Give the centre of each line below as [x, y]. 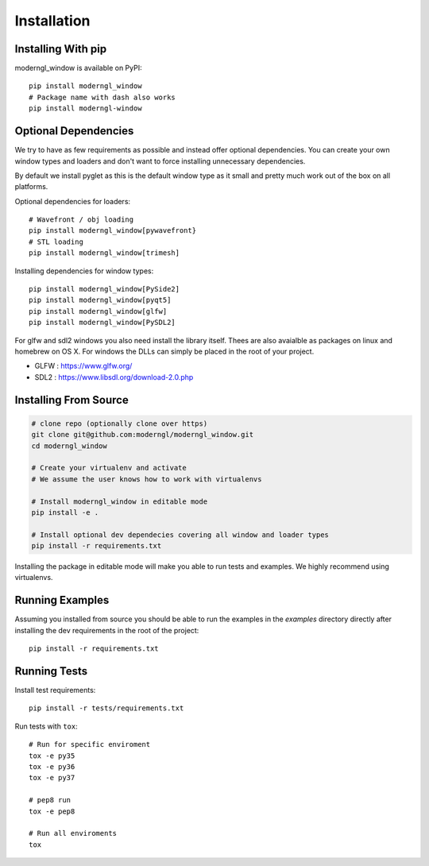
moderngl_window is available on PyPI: [78, 68]
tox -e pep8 [52, 811]
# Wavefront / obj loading [81, 220]
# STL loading [56, 242]
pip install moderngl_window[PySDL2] [102, 323]
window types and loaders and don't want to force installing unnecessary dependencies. [160, 161]
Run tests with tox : [46, 726]
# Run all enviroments [73, 833]
